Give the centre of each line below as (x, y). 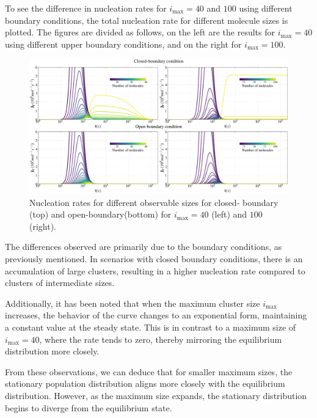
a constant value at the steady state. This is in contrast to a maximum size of (151, 327)
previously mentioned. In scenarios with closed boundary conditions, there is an (154, 259)
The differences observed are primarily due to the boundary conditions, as (144, 247)
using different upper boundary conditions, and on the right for (123, 44)
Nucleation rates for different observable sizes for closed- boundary (154, 202)
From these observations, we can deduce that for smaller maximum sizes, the (149, 371)
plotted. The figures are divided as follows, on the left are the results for (140, 32)
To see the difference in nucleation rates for (86, 8)
